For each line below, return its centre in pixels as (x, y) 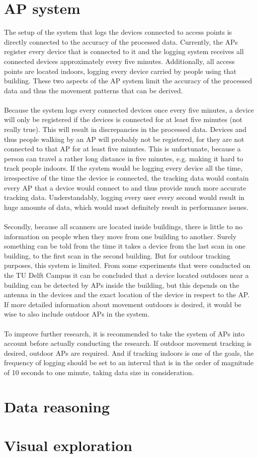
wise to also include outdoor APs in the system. (77, 314)
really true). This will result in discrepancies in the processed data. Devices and (125, 129)
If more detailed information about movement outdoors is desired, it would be (123, 304)
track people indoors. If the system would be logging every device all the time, (123, 168)
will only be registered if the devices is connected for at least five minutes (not (123, 119)
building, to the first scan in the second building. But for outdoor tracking (117, 255)
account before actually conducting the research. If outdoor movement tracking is (128, 343)
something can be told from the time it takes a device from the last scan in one (125, 246)
